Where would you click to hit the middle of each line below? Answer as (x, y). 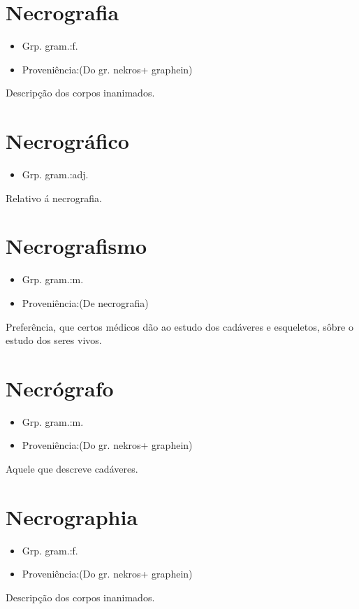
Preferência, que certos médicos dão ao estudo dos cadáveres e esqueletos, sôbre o (179, 326)
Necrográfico (67, 141)
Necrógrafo (60, 388)
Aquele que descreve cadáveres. (72, 469)
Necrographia (72, 516)
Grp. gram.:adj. (55, 174)
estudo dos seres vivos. (54, 340)
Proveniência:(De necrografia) (85, 302)
